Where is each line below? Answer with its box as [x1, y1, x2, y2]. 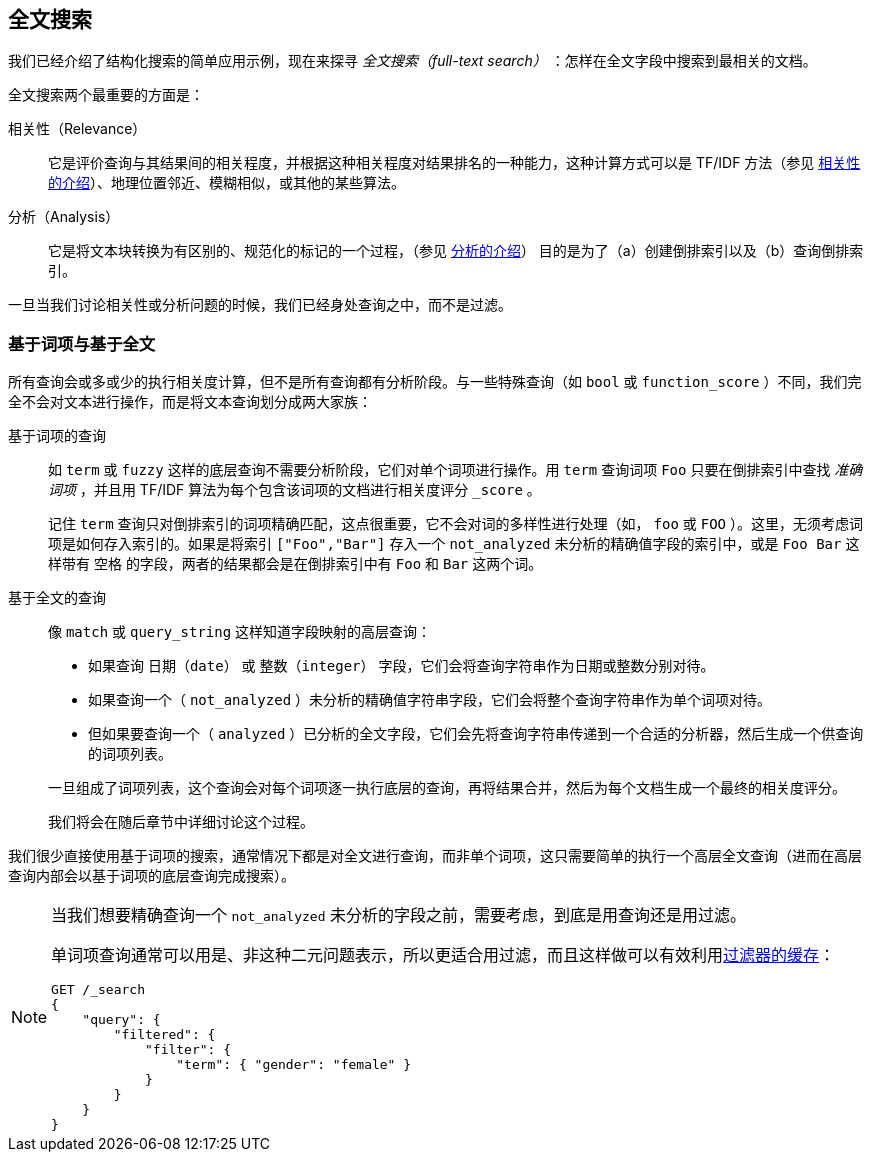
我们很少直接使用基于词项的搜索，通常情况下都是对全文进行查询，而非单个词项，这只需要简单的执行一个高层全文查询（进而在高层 [8, 847, 862, 865]
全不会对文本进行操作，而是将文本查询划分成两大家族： [8, 393, 372, 411]
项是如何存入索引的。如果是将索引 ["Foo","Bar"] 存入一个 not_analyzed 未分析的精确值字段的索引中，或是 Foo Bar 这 [48, 535, 860, 553]
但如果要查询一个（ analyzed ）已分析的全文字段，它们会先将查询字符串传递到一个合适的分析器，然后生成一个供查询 [88, 725, 864, 743]
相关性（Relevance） [8, 120, 147, 138]
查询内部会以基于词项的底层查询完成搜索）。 [8, 867, 295, 885]
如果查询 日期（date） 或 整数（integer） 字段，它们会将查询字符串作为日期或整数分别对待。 [88, 657, 715, 675]
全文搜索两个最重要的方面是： [8, 86, 204, 104]
